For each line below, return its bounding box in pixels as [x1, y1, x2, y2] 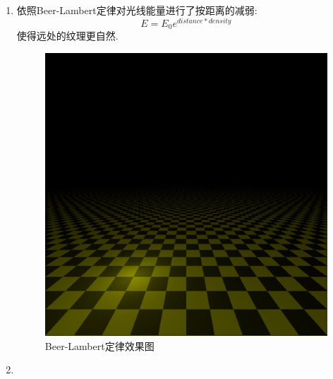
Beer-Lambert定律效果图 [44, 338, 155, 353]
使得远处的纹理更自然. [16, 28, 119, 43]
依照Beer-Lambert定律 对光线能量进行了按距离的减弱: [16, 3, 258, 17]
